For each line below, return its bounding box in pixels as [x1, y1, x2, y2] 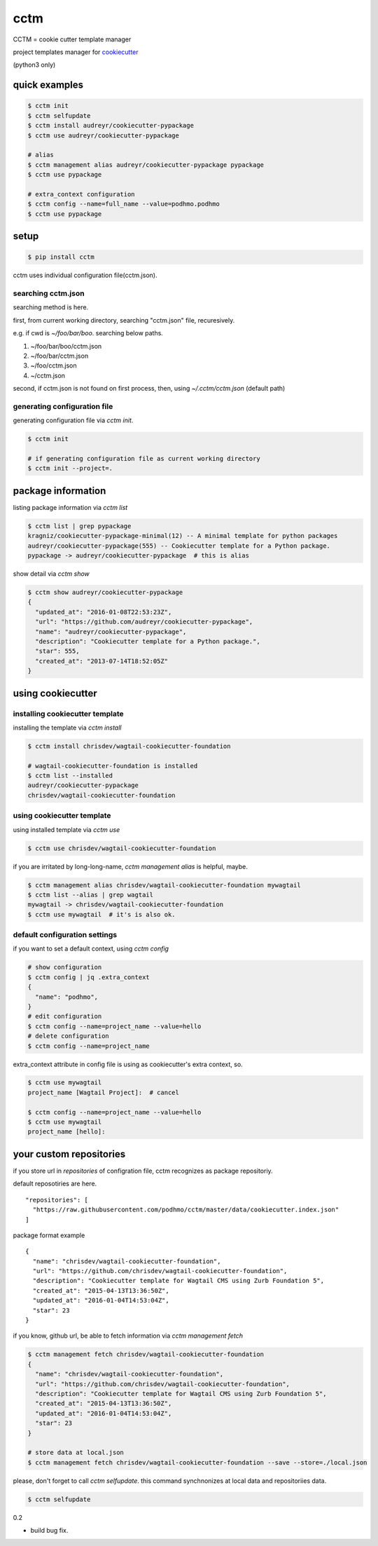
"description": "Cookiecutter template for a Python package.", [35, 637, 260, 645]
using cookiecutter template [13, 811, 111, 821]
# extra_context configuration [27, 190, 136, 198]
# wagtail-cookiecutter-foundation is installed [27, 762, 198, 769]
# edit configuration [27, 1012, 102, 1021]
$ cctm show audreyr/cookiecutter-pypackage [27, 589, 183, 596]
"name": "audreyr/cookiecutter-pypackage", [35, 628, 187, 636]
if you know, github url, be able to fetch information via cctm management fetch [13, 1331, 243, 1340]
